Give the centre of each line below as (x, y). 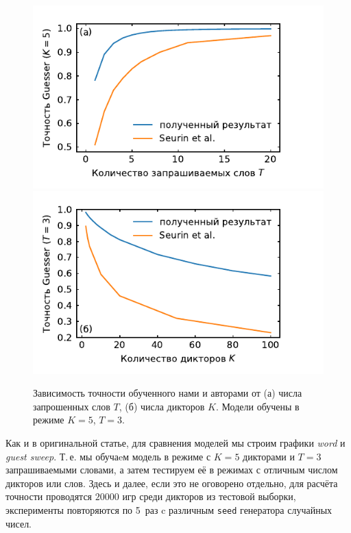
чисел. (19, 523)
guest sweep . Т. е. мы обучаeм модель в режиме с (108, 456)
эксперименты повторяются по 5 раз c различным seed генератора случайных (169, 509)
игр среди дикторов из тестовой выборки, (209, 496)
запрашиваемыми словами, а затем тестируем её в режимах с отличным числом (172, 470)
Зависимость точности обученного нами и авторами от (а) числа (168, 393)
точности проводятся (49, 496)
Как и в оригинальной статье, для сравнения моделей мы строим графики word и (175, 442)
